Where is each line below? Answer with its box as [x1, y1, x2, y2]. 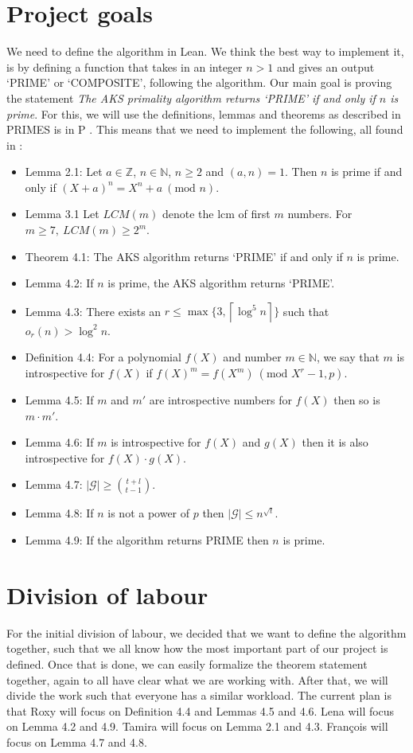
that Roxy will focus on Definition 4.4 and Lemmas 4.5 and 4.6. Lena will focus [6, 702, 395, 719]
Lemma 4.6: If [25, 434, 94, 451]
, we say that [316, 349, 380, 365]
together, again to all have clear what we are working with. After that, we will [6, 671, 388, 688]
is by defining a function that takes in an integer [6, 58, 243, 75]
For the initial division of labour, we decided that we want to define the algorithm [6, 624, 407, 641]
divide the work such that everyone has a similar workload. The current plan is [6, 687, 392, 704]
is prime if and [331, 163, 403, 180]
